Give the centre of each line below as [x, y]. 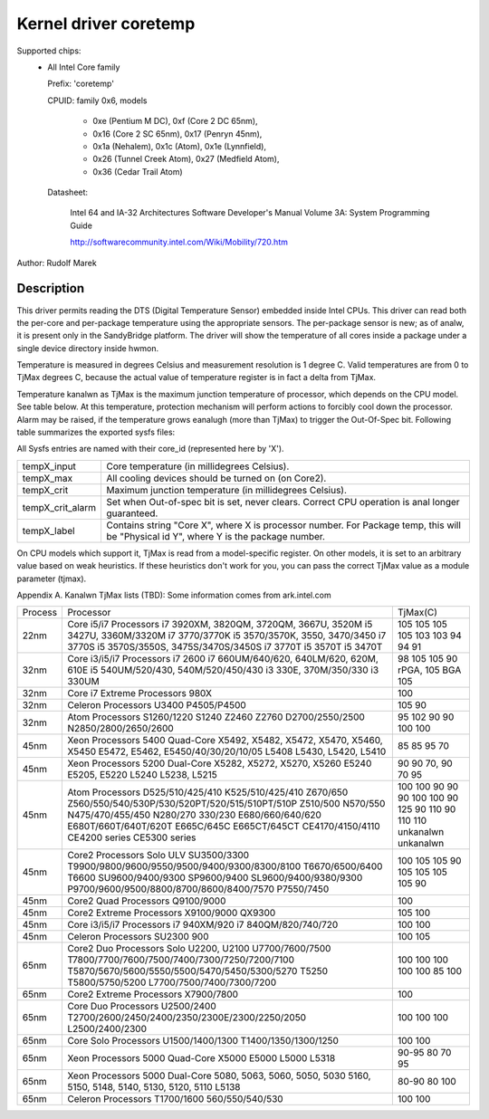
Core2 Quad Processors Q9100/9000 [147, 901]
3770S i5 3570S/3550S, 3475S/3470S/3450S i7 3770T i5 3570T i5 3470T [225, 647]
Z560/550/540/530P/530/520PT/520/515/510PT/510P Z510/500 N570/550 [226, 804]
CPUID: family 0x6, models [97, 100]
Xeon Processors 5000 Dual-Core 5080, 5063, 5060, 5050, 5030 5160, [219, 1076]
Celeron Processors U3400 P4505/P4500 [157, 705]
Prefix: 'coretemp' [81, 84]
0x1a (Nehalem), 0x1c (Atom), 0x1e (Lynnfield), [180, 146]
